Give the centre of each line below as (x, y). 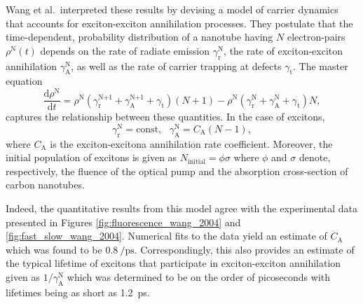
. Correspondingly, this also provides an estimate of (244, 249)
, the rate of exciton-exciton (283, 50)
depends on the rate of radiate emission (125, 50)
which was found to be (54, 249)
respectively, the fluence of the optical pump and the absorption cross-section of (177, 171)
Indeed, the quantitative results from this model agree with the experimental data (182, 208)
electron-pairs (316, 37)
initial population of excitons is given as (91, 157)
